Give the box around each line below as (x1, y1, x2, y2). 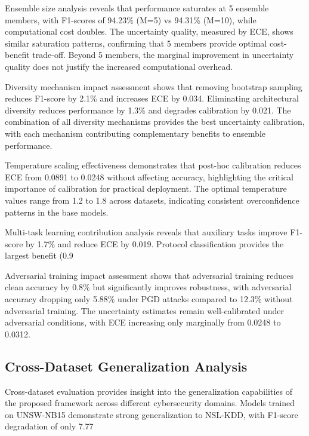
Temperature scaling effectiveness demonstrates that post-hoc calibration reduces (5, 159, 301, 171)
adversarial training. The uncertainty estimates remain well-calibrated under (5, 304, 284, 317)
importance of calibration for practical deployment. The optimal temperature (5, 182, 287, 195)
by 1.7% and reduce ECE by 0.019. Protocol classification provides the (26, 237, 284, 250)
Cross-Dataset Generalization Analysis (5, 357, 248, 375)
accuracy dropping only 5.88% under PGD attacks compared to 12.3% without (5, 293, 293, 305)
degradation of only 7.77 (5, 420, 94, 432)
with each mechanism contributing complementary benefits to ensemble (5, 127, 265, 139)
